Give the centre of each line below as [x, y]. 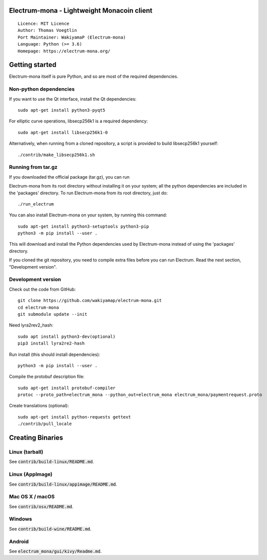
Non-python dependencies [42, 89]
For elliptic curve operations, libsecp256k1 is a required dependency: [79, 121]
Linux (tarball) [26, 452]
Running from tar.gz [33, 167]
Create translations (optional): [39, 406]
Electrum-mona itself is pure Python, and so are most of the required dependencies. [93, 76]
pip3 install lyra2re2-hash [51, 343]
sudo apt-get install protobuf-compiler [67, 388]
